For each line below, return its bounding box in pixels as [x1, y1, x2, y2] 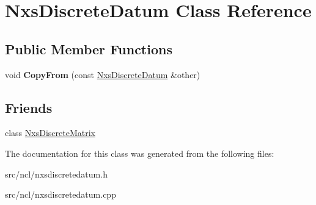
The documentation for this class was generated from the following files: [5, 146, 274, 159]
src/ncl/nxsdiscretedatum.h [5, 167, 108, 180]
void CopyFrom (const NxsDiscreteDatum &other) [5, 68, 200, 81]
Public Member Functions [5, 39, 172, 58]
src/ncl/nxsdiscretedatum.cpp [5, 188, 116, 201]
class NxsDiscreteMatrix [5, 126, 95, 139]
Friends [5, 98, 53, 117]
